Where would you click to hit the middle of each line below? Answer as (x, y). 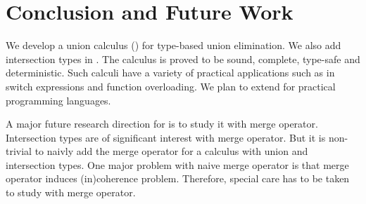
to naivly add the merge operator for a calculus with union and (171, 151)
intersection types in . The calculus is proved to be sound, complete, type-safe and (183, 59)
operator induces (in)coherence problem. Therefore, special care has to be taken (178, 178)
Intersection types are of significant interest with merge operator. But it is (166, 137)
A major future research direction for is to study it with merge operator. (162, 124)
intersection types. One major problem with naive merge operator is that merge (177, 164)
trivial (19, 151)
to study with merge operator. (71, 192)
